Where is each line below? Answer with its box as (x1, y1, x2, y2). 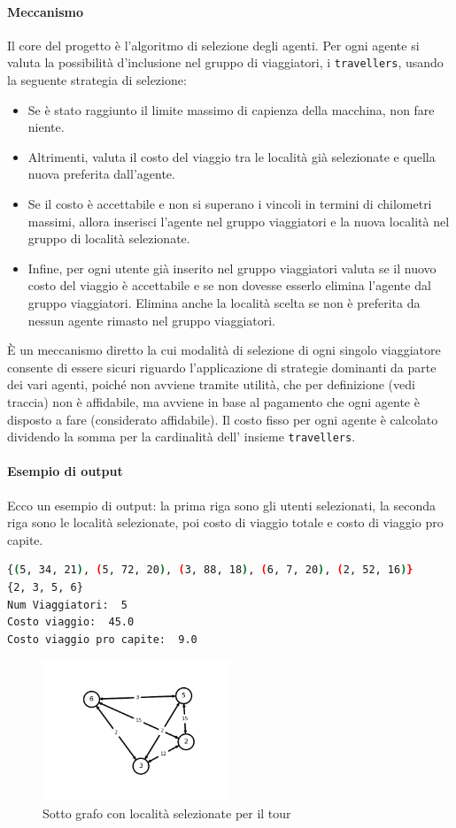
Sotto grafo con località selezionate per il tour (43, 803, 291, 822)
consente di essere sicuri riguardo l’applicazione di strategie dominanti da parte (7, 357, 437, 376)
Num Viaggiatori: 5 (7, 598, 128, 611)
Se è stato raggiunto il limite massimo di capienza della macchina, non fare (27, 100, 435, 119)
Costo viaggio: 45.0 (7, 616, 135, 629)
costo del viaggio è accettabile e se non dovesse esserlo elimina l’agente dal (27, 276, 431, 295)
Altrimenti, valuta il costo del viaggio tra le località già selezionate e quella (27, 147, 436, 165)
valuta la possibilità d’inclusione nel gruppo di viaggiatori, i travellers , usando (7, 53, 444, 72)
